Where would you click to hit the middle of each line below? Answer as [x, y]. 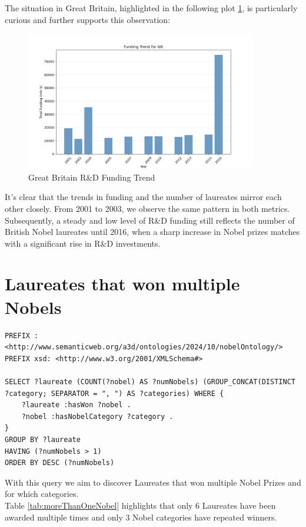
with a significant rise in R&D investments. [83, 243]
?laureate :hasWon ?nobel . [76, 405]
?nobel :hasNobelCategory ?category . [97, 416]
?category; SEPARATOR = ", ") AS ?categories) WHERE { [114, 393]
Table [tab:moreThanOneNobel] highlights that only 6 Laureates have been [140, 505]
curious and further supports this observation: [88, 19]
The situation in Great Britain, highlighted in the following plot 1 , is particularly [151, 8]
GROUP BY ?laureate [43, 439]
